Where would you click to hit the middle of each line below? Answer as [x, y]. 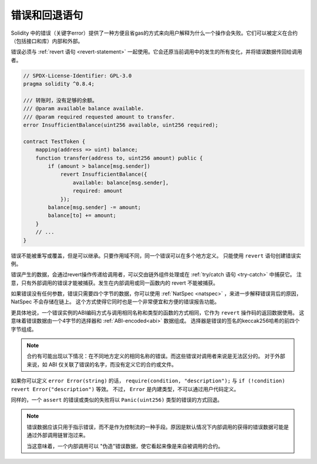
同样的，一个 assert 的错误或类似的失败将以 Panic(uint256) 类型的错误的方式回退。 [117, 399]
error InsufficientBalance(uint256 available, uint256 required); [121, 125]
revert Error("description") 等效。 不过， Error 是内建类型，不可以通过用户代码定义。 [125, 389]
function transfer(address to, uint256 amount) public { [119, 158]
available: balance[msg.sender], [121, 183]
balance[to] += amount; [82, 216]
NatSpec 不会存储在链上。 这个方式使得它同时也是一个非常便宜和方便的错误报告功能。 [115, 302]
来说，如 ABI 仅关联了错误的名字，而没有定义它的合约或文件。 [102, 364]
